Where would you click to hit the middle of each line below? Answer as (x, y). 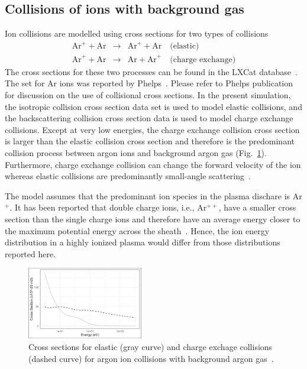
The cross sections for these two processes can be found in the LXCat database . (151, 71)
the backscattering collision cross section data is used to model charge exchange (149, 118)
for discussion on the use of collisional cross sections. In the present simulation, (148, 95)
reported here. (30, 253)
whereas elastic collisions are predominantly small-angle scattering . (128, 176)
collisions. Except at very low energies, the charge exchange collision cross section (152, 129)
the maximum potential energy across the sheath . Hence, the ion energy (137, 230)
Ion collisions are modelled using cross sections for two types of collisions (137, 33)
